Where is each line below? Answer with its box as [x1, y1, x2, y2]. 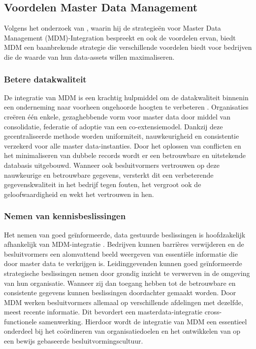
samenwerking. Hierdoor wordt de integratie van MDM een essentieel [39, 316, 247, 326]
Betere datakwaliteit [4, 73, 87, 85]
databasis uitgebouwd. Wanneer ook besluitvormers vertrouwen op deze [4, 159, 220, 170]
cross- [204, 307, 222, 317]
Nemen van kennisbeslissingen [4, 210, 126, 222]
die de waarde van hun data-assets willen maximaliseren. [4, 51, 175, 62]
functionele [4, 316, 37, 326]
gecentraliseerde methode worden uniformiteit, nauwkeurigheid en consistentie [4, 131, 239, 141]
